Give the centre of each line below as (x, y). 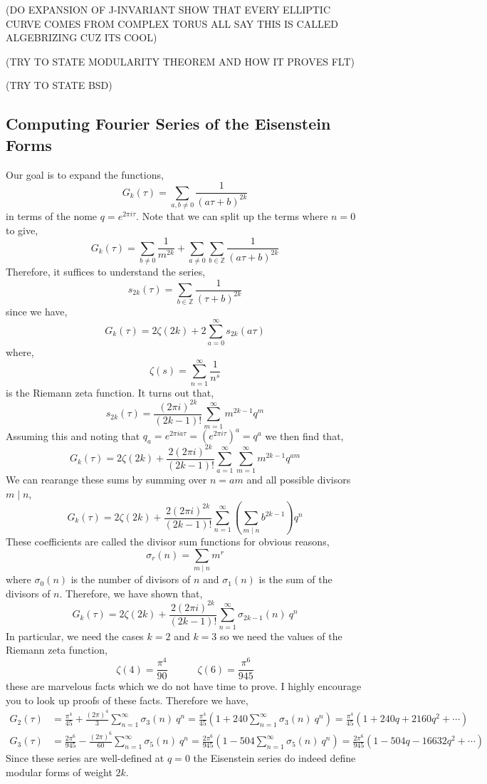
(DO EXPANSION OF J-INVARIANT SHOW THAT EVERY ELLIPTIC (168, 9)
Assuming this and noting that (73, 435)
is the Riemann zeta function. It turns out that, (110, 392)
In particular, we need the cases (75, 636)
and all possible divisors (299, 480)
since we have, (37, 312)
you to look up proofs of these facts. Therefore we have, (127, 700)
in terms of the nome (52, 215)
